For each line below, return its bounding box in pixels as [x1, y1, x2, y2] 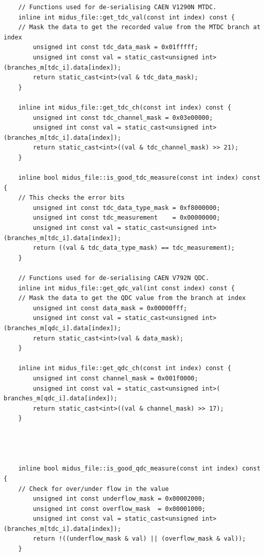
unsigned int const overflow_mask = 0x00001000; [33, 505, 206, 512]
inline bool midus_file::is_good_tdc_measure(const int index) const [18, 174, 261, 182]
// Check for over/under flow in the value [18, 485, 169, 493]
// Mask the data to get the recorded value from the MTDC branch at [18, 24, 261, 31]
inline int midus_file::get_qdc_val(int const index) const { [18, 284, 235, 292]
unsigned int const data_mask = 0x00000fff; [33, 304, 187, 312]
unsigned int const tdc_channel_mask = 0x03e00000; [33, 114, 213, 121]
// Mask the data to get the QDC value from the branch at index [18, 294, 246, 302]
